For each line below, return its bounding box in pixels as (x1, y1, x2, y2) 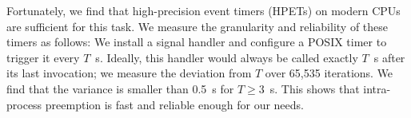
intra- (363, 80, 391, 96)
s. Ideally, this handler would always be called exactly (95, 49, 358, 65)
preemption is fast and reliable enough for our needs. (45, 96, 304, 112)
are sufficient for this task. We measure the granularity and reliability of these (6, 18, 389, 34)
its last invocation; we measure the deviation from (6, 65, 252, 81)
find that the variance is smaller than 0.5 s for (6, 80, 234, 96)
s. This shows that (269, 80, 360, 96)
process (6, 96, 42, 112)
